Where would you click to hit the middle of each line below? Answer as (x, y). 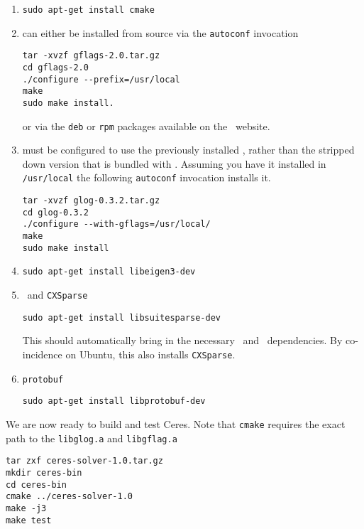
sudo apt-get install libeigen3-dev (109, 272)
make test (29, 520)
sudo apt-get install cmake (88, 10)
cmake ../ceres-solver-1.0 (69, 497)
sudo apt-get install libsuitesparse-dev (121, 317)
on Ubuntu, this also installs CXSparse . (150, 354)
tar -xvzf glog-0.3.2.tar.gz (91, 201)
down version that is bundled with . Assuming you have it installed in (174, 163)
